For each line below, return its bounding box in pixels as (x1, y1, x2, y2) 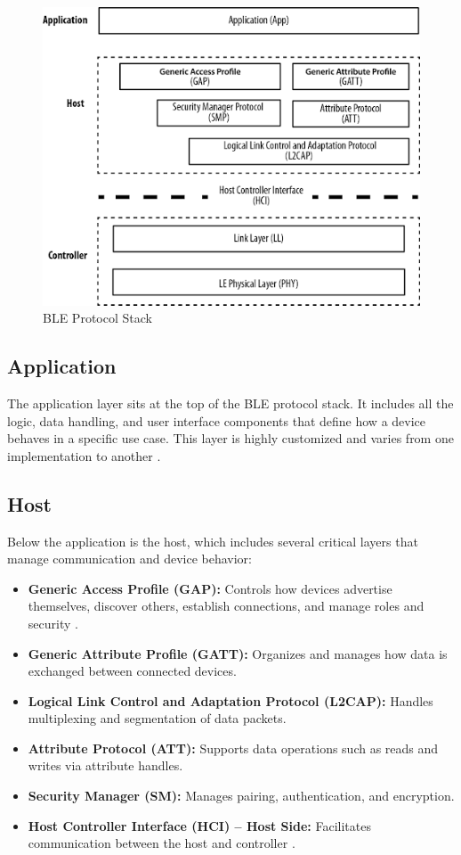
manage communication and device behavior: (7, 549, 252, 568)
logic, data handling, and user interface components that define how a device (7, 411, 426, 430)
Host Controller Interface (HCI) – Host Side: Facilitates (28, 816, 371, 834)
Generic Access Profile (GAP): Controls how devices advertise (28, 579, 392, 597)
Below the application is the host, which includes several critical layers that (7, 531, 418, 550)
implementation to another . (7, 446, 161, 464)
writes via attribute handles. (28, 756, 183, 775)
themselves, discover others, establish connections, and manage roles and (28, 596, 425, 615)
